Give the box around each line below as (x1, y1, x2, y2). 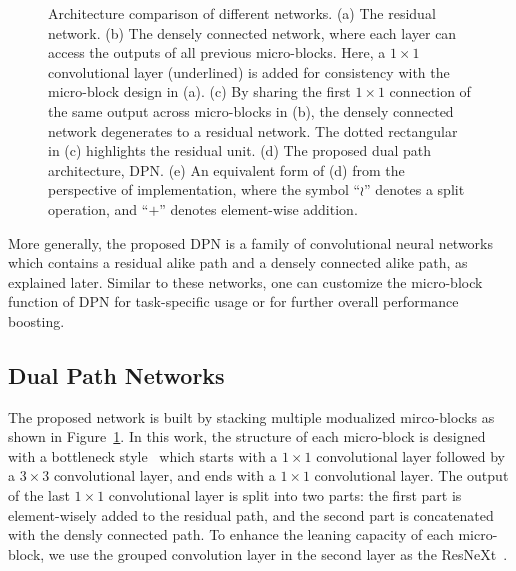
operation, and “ (48, 198, 149, 219)
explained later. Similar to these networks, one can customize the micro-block (8, 271, 483, 292)
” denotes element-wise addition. (159, 198, 358, 219)
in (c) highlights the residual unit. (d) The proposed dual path (48, 140, 432, 161)
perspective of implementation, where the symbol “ (48, 179, 361, 200)
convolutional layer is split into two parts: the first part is (108, 485, 462, 506)
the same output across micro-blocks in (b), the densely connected (48, 100, 454, 121)
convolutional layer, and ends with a (53, 465, 276, 486)
